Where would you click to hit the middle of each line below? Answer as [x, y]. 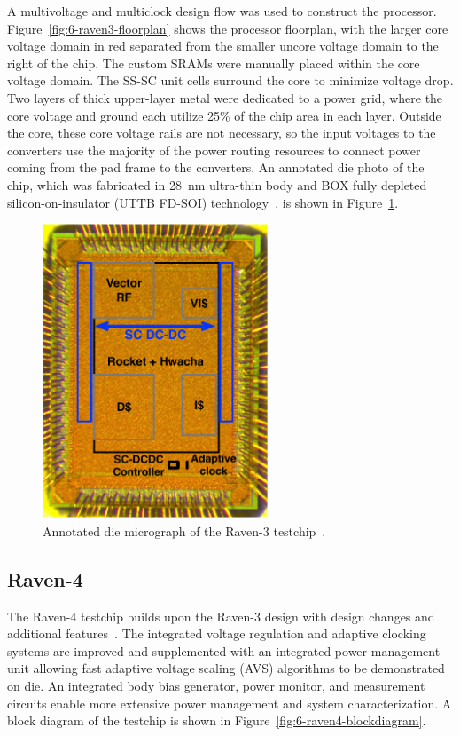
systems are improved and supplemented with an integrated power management [224, 650]
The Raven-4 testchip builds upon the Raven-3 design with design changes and [221, 616]
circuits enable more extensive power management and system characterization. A [230, 703]
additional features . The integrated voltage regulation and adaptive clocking [217, 633]
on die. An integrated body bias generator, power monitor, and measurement [216, 685]
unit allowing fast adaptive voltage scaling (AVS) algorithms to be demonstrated [226, 668]
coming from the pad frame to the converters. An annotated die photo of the [216, 167]
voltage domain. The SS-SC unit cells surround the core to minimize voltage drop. [230, 80]
